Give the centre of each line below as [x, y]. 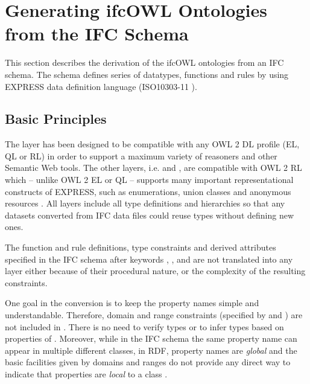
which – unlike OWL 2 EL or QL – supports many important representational [149, 180]
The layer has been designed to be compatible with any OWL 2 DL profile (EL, [152, 144]
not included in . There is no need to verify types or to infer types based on [144, 326]
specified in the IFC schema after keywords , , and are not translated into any [149, 259]
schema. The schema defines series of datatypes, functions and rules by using [147, 74]
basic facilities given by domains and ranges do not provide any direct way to [148, 362]
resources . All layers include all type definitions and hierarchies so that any [145, 203]
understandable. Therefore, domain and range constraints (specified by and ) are [154, 315]
